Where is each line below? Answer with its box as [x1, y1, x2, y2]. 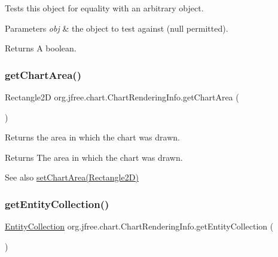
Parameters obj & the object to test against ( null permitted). [5, 22, 228, 34]
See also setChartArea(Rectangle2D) [5, 171, 139, 183]
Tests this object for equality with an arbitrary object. [5, 2, 204, 14]
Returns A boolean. [5, 42, 77, 54]
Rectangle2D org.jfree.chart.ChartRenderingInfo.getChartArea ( [5, 91, 239, 103]
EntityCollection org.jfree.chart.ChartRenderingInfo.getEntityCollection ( [5, 220, 274, 232]
